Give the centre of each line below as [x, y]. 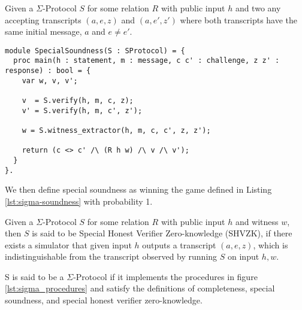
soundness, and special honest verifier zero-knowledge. [104, 300]
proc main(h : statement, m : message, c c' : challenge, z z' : [147, 61]
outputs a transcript [179, 244]
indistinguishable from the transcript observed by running [111, 256]
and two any [258, 8]
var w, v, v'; [50, 80]
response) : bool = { [48, 71]
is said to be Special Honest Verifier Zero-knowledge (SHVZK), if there [162, 233]
